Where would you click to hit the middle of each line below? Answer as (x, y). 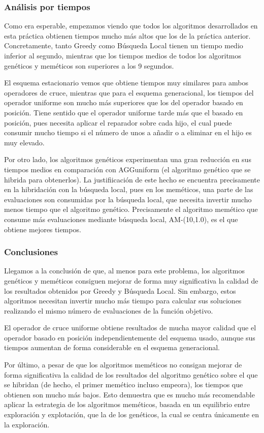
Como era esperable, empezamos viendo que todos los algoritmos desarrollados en (131, 26)
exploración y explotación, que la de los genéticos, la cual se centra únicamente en (131, 414)
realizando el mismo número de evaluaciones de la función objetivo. (109, 310)
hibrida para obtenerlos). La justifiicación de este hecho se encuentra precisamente (132, 179)
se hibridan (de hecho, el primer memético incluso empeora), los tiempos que (124, 384)
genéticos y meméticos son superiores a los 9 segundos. (89, 65)
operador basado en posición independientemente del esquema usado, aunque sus (130, 337)
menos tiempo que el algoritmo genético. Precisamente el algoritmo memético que (131, 209)
